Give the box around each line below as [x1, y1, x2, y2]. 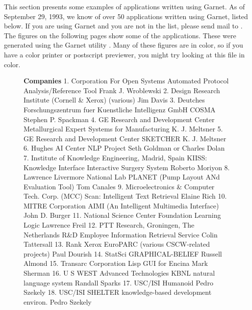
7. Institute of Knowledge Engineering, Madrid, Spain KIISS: [24, 152, 207, 162]
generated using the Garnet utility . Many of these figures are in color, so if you [4, 40, 243, 50]
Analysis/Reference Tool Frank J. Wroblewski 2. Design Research [24, 85, 220, 95]
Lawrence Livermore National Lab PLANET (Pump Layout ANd [24, 172, 220, 182]
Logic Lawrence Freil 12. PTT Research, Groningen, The [24, 220, 195, 230]
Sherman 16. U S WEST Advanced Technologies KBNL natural [24, 268, 215, 278]
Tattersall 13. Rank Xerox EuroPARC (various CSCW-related [24, 239, 210, 249]
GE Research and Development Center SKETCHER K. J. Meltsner [24, 133, 227, 143]
